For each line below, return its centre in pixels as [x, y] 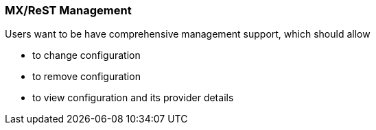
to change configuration [86, 55]
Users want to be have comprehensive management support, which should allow [188, 34]
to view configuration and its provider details [133, 98]
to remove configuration [86, 77]
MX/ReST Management [68, 10]
